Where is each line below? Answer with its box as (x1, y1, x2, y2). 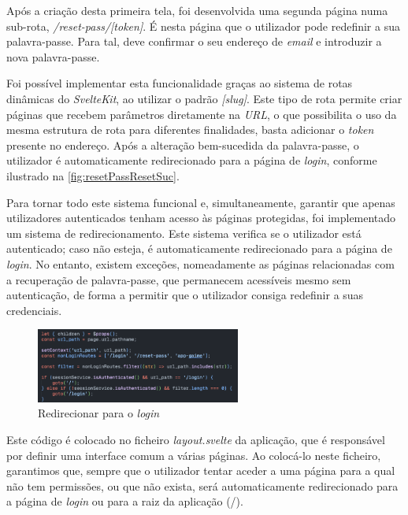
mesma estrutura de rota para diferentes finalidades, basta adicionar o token (6, 121, 374, 138)
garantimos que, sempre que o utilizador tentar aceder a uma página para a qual (6, 462, 395, 479)
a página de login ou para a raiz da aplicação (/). (6, 493, 243, 509)
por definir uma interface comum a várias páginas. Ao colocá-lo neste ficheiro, (6, 446, 381, 463)
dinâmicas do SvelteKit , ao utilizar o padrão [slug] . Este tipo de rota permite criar (6, 90, 402, 106)
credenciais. (6, 302, 62, 318)
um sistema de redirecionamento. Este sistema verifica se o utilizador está (6, 224, 362, 241)
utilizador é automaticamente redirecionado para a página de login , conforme (6, 152, 377, 169)
